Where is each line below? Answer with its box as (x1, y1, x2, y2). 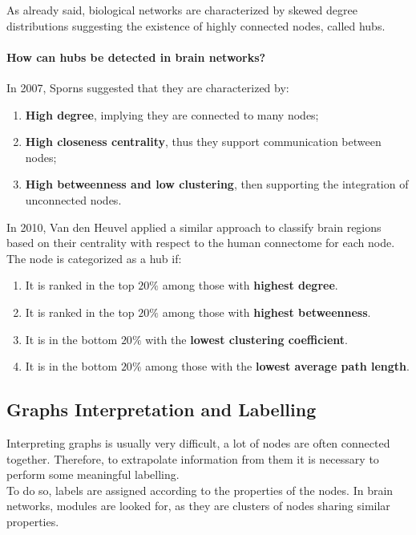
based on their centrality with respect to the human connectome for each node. (6, 234, 395, 251)
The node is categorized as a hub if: (6, 249, 182, 266)
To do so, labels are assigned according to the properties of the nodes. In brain (6, 481, 394, 498)
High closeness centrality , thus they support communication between (25, 133, 382, 150)
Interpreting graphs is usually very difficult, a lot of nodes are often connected (6, 434, 390, 451)
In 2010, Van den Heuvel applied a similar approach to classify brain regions (6, 218, 382, 235)
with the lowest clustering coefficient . (145, 330, 348, 347)
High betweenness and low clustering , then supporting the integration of (25, 176, 409, 193)
